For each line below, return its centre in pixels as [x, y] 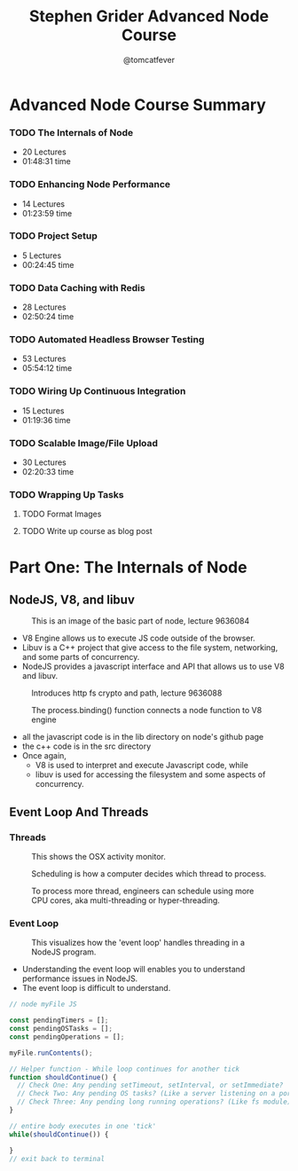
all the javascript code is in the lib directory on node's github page [143, 737]
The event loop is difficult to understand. [96, 988]
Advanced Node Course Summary [137, 105]
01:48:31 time [46, 161]
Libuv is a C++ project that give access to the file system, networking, [150, 648]
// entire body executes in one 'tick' [83, 1126]
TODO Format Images [62, 514]
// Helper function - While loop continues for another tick [125, 1069]
